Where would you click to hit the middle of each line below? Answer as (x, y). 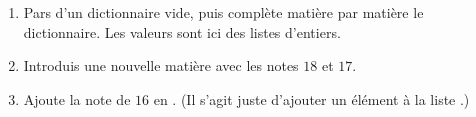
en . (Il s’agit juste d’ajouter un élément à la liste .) (311, 98)
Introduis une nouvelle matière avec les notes (161, 65)
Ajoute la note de (77, 98)
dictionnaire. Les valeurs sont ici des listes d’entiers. (182, 31)
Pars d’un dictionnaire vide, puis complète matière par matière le (223, 12)
